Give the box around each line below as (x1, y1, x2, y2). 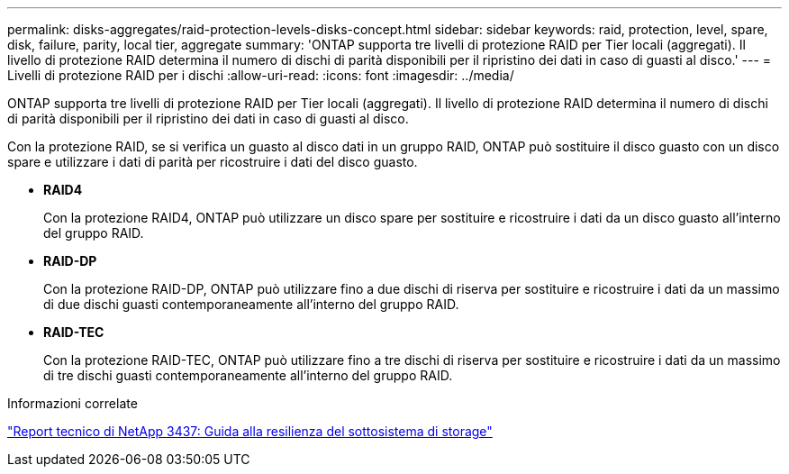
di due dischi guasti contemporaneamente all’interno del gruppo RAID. (43, 296, 459, 312)
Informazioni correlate (7, 396, 138, 411)
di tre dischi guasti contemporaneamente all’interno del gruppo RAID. (43, 368, 453, 383)
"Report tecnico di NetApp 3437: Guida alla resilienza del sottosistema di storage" (7, 424, 493, 439)
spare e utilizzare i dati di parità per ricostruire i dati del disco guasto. (7, 154, 418, 169)
